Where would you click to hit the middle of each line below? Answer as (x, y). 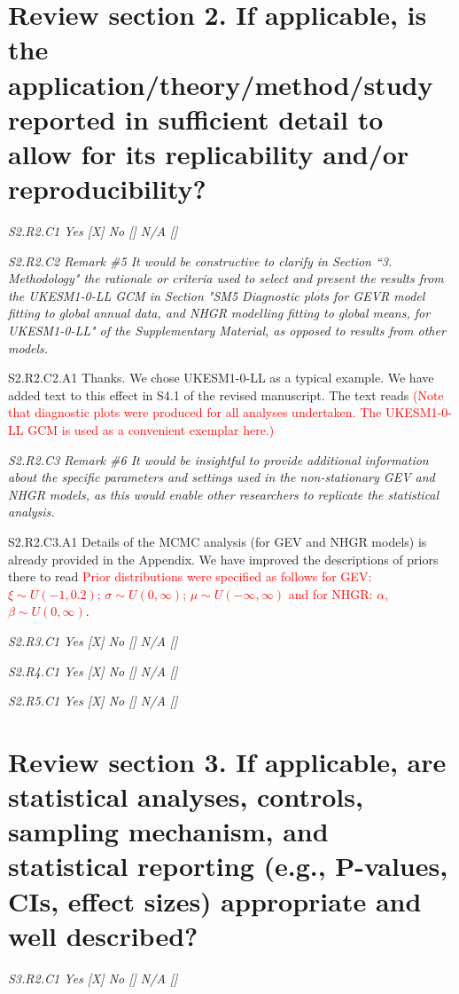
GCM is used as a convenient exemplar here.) (151, 430)
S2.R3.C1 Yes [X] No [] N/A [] (93, 640)
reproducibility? (107, 189)
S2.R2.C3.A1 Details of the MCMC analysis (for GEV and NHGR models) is (218, 541)
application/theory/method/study (221, 84)
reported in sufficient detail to (196, 118)
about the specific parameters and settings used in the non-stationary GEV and (222, 477)
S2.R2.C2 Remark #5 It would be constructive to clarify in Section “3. (200, 260)
